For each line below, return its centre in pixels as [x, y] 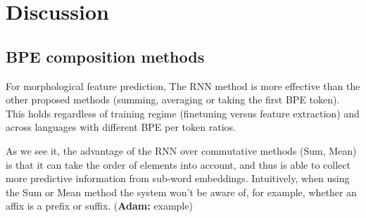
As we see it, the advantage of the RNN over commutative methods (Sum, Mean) [181, 150]
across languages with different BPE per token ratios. [121, 127]
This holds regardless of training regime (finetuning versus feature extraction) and [183, 113]
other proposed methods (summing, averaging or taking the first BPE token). [173, 100]
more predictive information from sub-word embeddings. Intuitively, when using [178, 178]
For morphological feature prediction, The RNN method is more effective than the [183, 85]
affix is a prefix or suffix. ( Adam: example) [99, 206]
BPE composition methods [105, 56]
